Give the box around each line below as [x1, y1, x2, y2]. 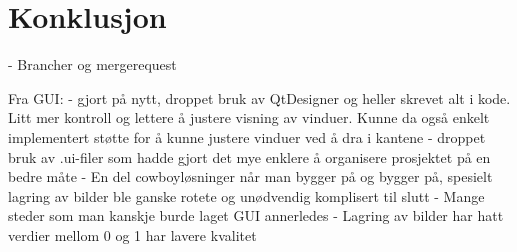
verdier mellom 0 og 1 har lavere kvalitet [8, 224, 257, 245]
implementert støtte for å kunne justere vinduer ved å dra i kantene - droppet [8, 126, 486, 147]
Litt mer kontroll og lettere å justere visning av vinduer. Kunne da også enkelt [8, 107, 490, 128]
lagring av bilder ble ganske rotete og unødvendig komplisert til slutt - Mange [8, 185, 485, 206]
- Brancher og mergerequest [8, 54, 177, 75]
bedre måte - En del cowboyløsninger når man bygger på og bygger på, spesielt [8, 166, 493, 187]
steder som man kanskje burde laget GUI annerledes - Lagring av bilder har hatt [8, 205, 504, 226]
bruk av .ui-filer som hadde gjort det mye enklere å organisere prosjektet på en [8, 146, 491, 167]
